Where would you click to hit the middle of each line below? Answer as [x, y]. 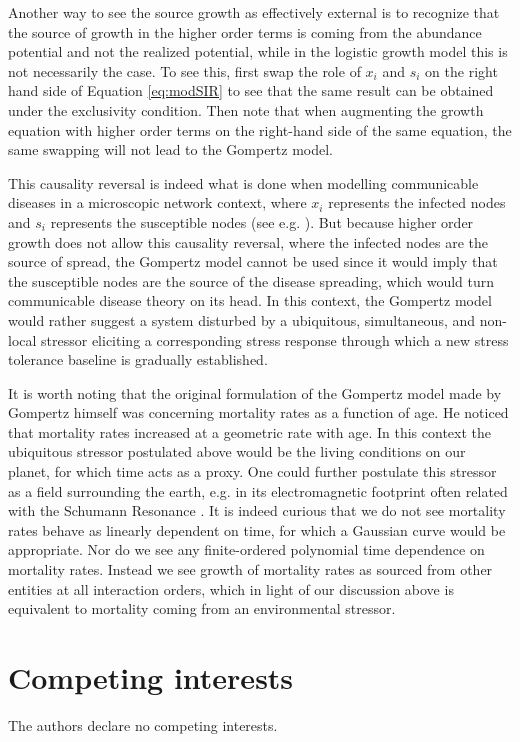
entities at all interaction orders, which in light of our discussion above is [231, 588]
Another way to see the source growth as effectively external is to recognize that [254, 12]
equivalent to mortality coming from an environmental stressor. [202, 608]
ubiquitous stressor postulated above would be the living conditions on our [237, 451]
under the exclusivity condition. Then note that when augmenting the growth [246, 109]
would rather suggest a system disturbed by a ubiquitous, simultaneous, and [242, 319]
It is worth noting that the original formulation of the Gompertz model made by [255, 392]
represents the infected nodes [417, 202]
